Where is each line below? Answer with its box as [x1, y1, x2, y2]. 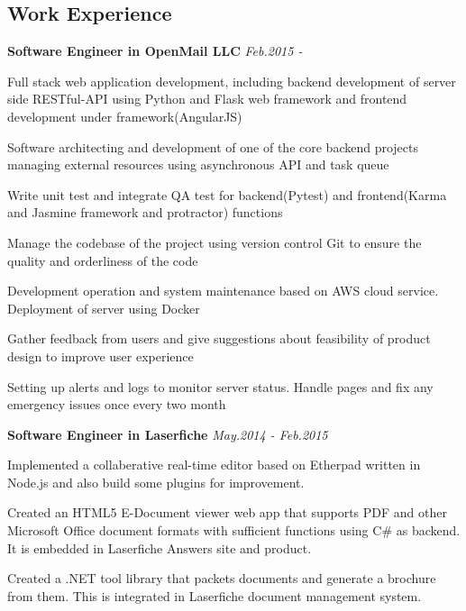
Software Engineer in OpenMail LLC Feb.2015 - [7, 41, 303, 60]
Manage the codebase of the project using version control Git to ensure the [7, 233, 422, 251]
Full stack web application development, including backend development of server [7, 71, 456, 90]
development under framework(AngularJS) [7, 106, 242, 125]
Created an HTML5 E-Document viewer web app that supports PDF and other [7, 503, 447, 522]
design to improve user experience [7, 346, 194, 365]
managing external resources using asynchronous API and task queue [7, 155, 389, 174]
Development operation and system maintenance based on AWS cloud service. [7, 281, 439, 300]
